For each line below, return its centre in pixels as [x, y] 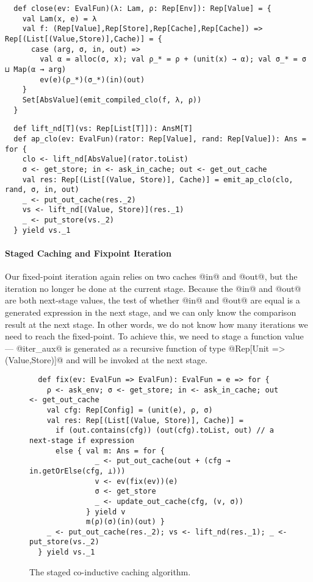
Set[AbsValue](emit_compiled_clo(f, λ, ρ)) [112, 100]
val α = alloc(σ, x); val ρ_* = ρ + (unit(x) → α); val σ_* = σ [173, 59]
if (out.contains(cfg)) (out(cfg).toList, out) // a [164, 431]
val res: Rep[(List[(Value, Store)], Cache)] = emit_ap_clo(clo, [158, 179]
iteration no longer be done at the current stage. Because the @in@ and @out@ [153, 288]
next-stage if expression [82, 440]
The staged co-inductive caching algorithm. [110, 571]
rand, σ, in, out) [42, 190]
